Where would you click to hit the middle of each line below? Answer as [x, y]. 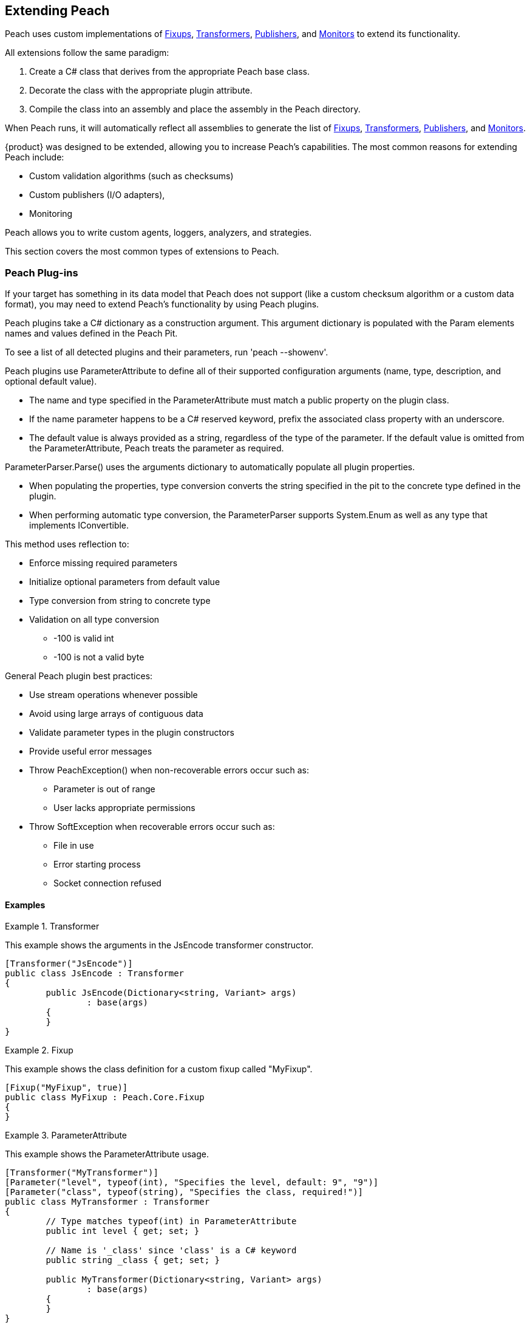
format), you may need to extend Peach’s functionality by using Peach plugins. [162, 304]
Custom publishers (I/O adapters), [97, 195]
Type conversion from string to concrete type [120, 601]
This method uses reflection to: [67, 544]
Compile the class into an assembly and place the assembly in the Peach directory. [195, 109]
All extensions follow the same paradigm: [87, 53]
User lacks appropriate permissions [124, 808]
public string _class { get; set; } [133, 1260]
